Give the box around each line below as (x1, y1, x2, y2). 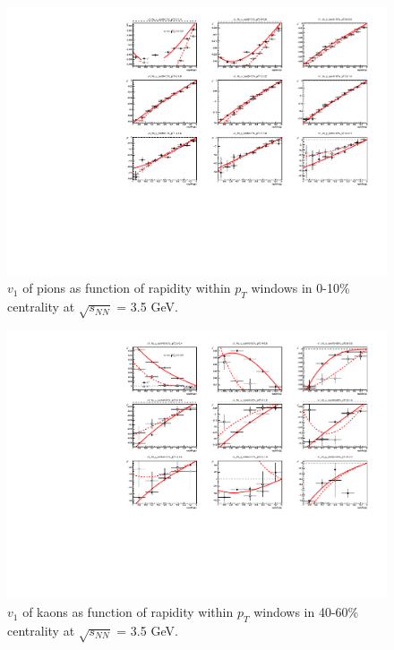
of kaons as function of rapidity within (22, 603, 234, 621)
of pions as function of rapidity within (22, 278, 231, 297)
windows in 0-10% (251, 278, 350, 297)
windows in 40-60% (253, 603, 359, 621)
